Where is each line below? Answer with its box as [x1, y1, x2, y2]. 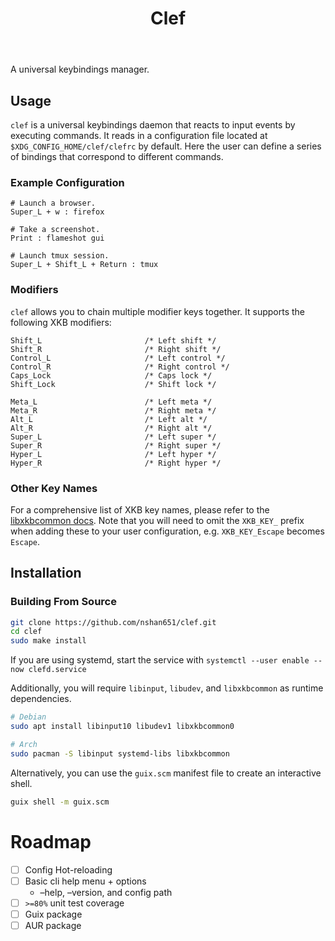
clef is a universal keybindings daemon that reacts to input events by [10, 119, 296, 131]
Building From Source [10, 595, 117, 609]
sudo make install [10, 636, 87, 646]
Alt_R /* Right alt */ [10, 423, 213, 433]
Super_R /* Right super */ [10, 440, 222, 451]
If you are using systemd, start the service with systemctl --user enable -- [10, 654, 323, 666]
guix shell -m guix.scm [10, 797, 110, 807]
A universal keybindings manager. [10, 63, 150, 76]
